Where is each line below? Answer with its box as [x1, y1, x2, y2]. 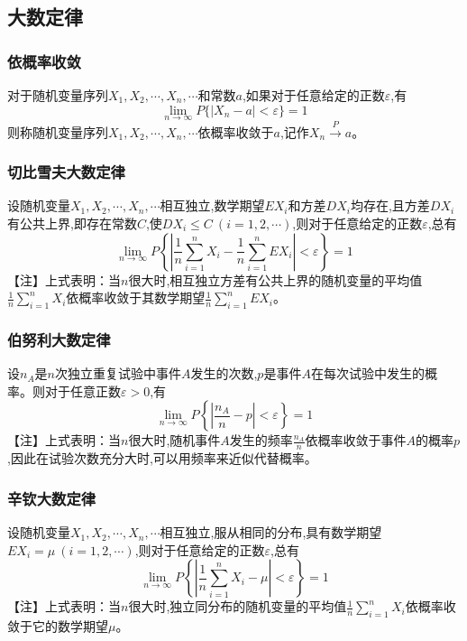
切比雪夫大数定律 [7, 161, 125, 183]
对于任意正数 [44, 381, 121, 400]
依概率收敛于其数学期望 [66, 288, 206, 307]
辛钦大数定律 [7, 487, 96, 509]
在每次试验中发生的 [310, 364, 425, 383]
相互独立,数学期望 [160, 196, 265, 215]
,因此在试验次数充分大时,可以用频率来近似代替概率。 [7, 449, 317, 468]
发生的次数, [190, 364, 258, 383]
